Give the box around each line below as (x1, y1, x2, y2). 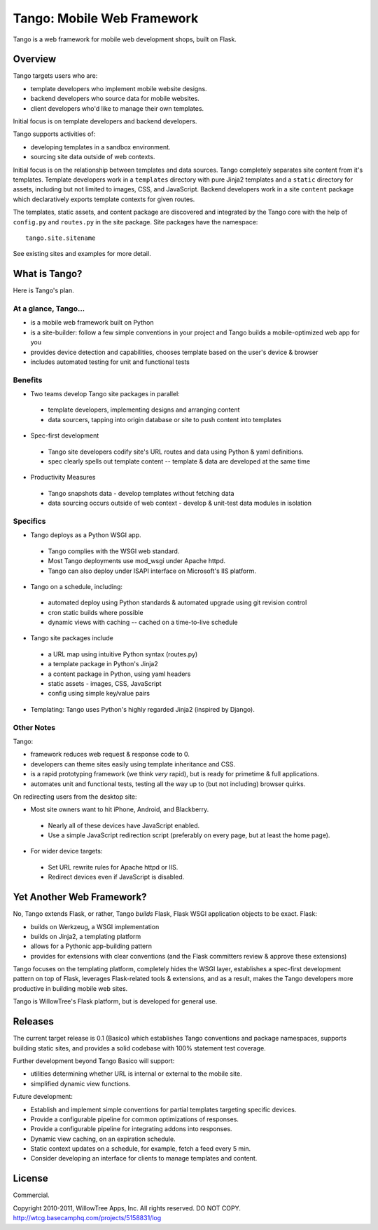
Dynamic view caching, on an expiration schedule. (30, 1135, 176, 1143)
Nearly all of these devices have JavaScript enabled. (48, 821, 200, 830)
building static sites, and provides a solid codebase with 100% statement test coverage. (13, 1043, 266, 1052)
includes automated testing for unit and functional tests (30, 358, 190, 366)
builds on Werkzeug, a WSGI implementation (30, 922, 160, 931)
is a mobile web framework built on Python (30, 318, 154, 327)
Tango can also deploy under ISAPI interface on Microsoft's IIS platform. (48, 567, 257, 575)
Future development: (13, 1093, 73, 1101)
